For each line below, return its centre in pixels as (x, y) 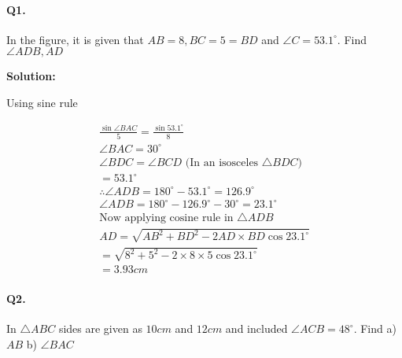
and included (256, 328)
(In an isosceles (222, 162)
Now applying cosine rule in (166, 218)
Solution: (31, 76)
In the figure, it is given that (75, 39)
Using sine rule (42, 102)
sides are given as (100, 328)
